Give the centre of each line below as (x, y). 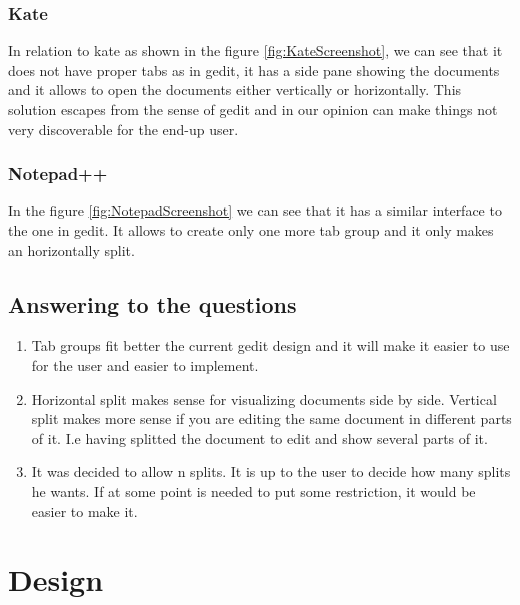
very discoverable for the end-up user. (123, 128)
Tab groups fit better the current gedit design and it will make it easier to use (270, 345)
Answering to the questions (152, 303)
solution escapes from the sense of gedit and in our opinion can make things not (253, 109)
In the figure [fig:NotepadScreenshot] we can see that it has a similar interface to (255, 210)
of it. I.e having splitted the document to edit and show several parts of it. (259, 437)
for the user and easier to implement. (145, 364)
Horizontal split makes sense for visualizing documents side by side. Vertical (264, 398)
